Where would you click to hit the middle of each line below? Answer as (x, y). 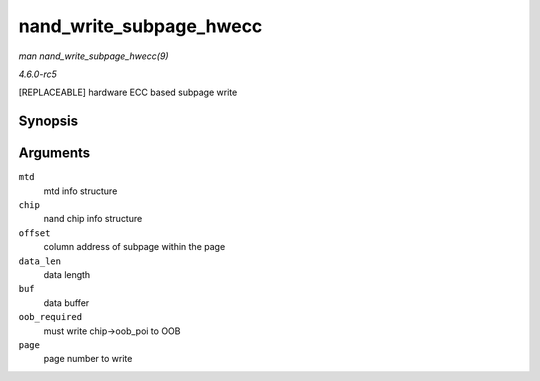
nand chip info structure (93, 219)
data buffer (66, 302)
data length (67, 274)
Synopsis (48, 121)
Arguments (54, 153)
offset (34, 233)
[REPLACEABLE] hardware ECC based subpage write (128, 92)
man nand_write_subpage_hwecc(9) (93, 56)
